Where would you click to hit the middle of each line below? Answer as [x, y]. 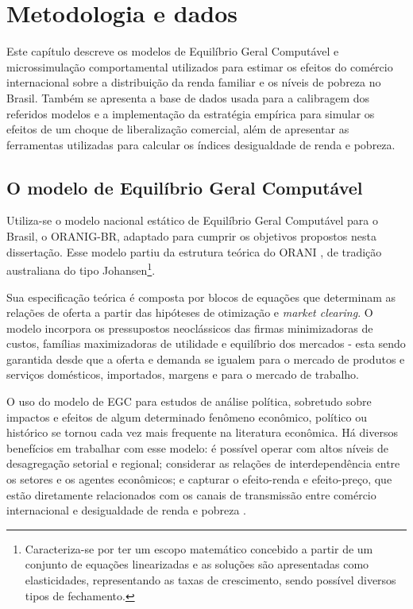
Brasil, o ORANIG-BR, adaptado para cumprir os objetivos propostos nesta [191, 236]
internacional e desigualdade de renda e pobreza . [126, 510]
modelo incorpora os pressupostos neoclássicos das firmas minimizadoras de [190, 328]
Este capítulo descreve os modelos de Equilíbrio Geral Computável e [173, 51]
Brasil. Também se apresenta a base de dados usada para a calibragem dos [188, 97]
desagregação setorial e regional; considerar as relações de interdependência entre [203, 463]
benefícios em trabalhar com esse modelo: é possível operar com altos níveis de [197, 447]
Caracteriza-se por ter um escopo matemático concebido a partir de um [199, 548]
